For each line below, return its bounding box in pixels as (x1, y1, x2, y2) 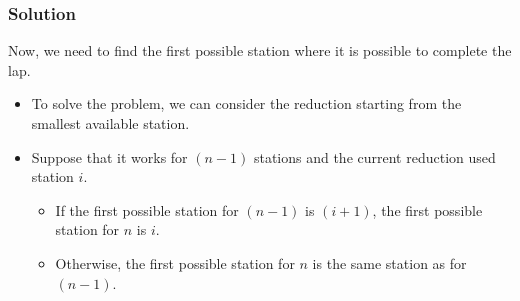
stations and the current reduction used (253, 146, 496, 167)
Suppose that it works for (31, 146, 188, 167)
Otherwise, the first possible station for (55, 252, 295, 273)
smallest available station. (31, 113, 190, 133)
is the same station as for (312, 252, 467, 273)
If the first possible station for (55, 199, 239, 220)
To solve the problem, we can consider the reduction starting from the (31, 93, 462, 114)
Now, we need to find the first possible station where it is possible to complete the (8, 40, 512, 61)
